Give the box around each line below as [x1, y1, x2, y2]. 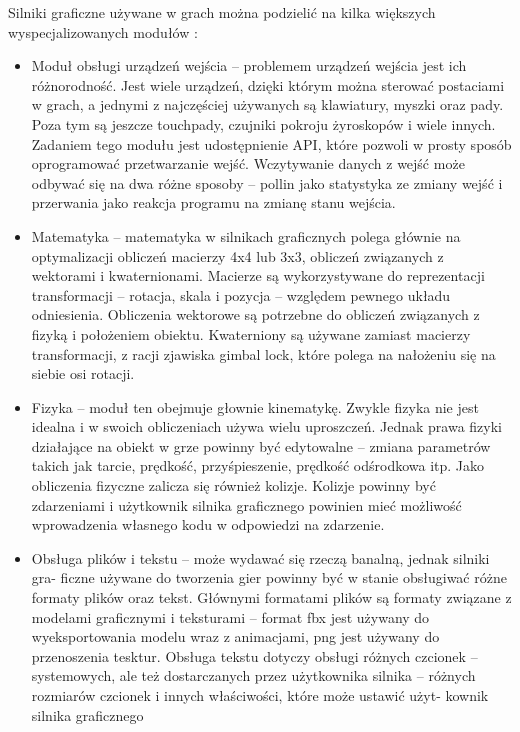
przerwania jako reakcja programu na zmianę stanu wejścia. [31, 192, 396, 213]
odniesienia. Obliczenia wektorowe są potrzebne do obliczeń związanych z [31, 304, 480, 325]
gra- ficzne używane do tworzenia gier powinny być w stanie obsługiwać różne [31, 567, 507, 588]
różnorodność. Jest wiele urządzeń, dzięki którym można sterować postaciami [31, 74, 505, 95]
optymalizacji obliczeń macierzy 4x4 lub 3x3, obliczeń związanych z [31, 245, 444, 266]
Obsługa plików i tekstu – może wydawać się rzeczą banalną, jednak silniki [31, 547, 490, 568]
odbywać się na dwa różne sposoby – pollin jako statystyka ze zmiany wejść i [31, 172, 503, 193]
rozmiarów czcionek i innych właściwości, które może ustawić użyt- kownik [31, 685, 489, 705]
